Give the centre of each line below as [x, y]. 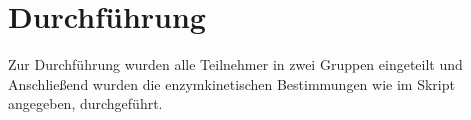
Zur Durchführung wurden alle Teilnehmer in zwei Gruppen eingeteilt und [235, 64]
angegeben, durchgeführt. [85, 103]
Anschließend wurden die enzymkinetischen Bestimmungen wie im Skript [231, 83]
